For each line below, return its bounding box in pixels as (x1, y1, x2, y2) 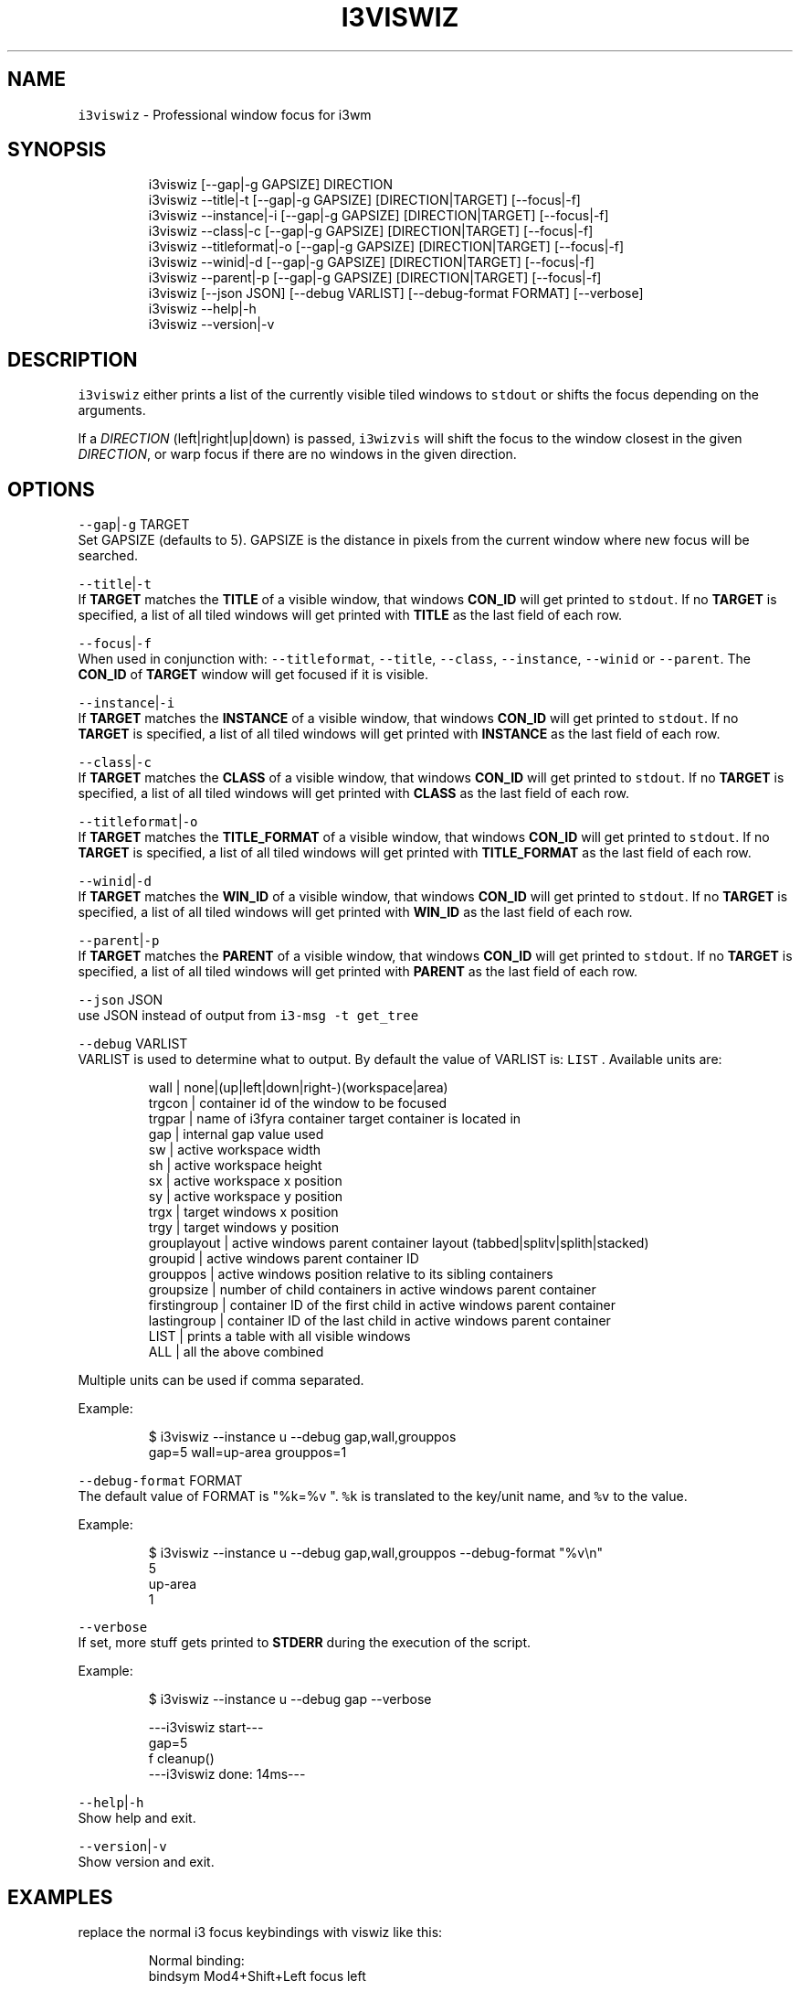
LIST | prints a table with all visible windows (148, 1328, 411, 1345)
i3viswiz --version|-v (148, 316, 275, 333)
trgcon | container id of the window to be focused (148, 1095, 447, 1112)
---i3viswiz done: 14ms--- (148, 1766, 306, 1783)
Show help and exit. (78, 1810, 196, 1826)
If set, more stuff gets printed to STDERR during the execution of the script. (78, 1634, 532, 1651)
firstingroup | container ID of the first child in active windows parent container (148, 1297, 616, 1314)
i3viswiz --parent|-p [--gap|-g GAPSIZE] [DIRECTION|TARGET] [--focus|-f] (148, 270, 602, 286)
